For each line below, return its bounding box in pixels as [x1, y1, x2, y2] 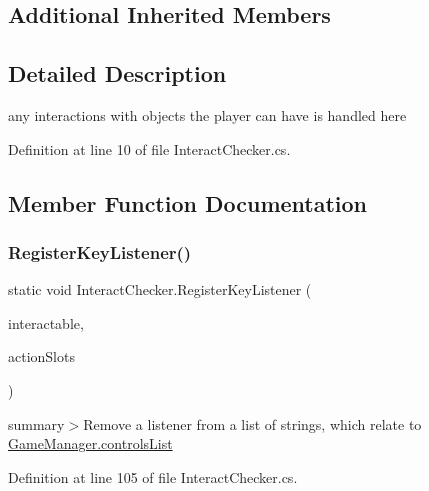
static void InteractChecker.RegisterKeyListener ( [8, 279, 312, 300]
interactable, [8, 312, 84, 333]
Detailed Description [8, 58, 227, 89]
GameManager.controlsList [8, 433, 173, 454]
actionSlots [8, 346, 75, 367]
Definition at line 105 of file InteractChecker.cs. [8, 466, 298, 487]
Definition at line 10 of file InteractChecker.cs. [8, 138, 291, 159]
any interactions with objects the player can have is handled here [8, 104, 407, 125]
